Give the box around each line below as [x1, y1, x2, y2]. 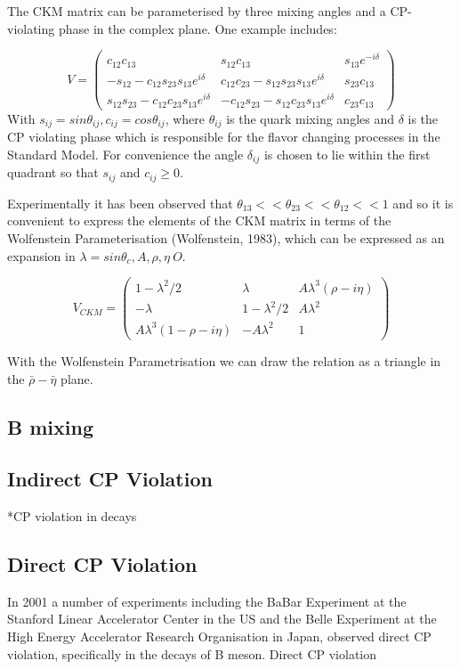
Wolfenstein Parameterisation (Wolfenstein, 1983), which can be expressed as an [7, 229, 445, 248]
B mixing [7, 412, 93, 440]
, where [165, 109, 206, 127]
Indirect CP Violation [7, 465, 213, 493]
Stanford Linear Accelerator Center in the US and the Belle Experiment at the [7, 609, 437, 628]
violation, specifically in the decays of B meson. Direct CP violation [7, 644, 377, 663]
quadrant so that [7, 163, 99, 182]
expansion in [7, 246, 76, 265]
